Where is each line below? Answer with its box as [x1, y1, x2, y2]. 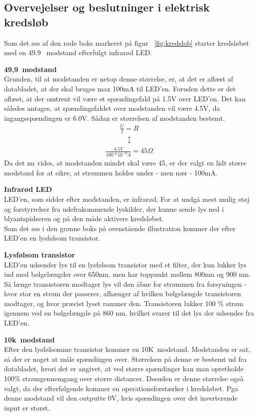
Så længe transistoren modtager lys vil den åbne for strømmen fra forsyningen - [4, 278, 247, 289]
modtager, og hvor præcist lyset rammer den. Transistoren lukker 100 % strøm [4, 298, 244, 308]
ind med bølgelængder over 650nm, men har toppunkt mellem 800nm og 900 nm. [4, 269, 251, 279]
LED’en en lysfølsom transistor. [4, 233, 100, 243]
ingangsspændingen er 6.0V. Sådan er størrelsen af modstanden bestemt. [4, 112, 225, 123]
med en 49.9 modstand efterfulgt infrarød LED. [4, 47, 152, 58]
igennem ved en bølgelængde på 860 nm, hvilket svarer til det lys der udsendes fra [4, 308, 254, 318]
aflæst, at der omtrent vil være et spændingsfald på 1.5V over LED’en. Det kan [4, 93, 246, 103]
